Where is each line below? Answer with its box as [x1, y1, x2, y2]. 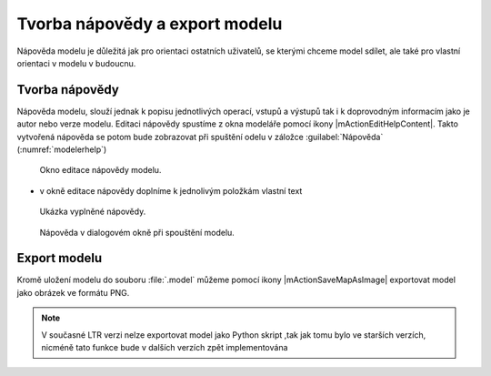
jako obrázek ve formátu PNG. [16, 287, 130, 298]
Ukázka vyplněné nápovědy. [39, 206, 146, 218]
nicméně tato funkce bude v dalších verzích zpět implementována [41, 342, 288, 353]
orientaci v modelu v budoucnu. [16, 57, 136, 68]
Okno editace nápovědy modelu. [39, 165, 162, 176]
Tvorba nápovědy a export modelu [16, 14, 283, 34]
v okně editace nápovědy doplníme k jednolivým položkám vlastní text [39, 185, 303, 196]
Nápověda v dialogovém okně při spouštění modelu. [39, 227, 235, 238]
